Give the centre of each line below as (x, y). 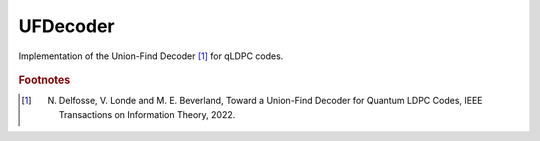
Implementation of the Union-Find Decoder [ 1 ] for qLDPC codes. (151, 56)
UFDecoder (66, 26)
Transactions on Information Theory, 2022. (147, 114)
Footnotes (44, 80)
